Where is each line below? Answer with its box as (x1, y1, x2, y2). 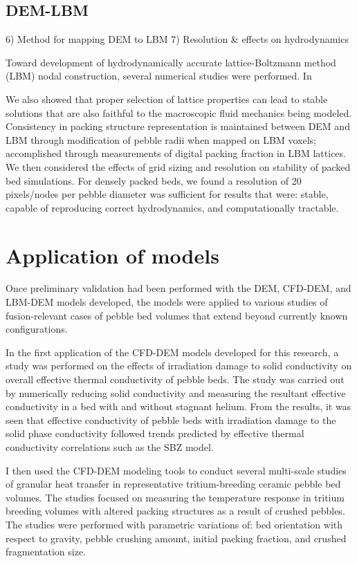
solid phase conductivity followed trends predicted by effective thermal (6, 426, 304, 441)
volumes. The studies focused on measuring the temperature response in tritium (6, 490, 345, 504)
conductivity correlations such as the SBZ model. (6, 439, 214, 454)
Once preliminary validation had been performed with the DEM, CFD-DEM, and (6, 281, 351, 295)
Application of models (6, 241, 219, 269)
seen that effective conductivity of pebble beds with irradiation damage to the (6, 412, 336, 427)
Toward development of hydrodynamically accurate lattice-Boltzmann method (6, 55, 336, 69)
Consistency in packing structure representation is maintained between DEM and (6, 119, 350, 133)
